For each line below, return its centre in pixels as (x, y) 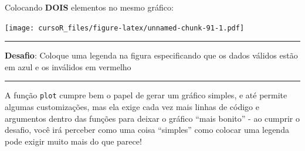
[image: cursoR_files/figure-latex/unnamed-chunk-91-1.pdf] (125, 28)
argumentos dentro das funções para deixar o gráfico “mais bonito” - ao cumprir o (152, 118)
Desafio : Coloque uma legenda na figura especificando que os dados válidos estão (151, 55)
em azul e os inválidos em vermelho (68, 66)
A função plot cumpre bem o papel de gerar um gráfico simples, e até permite (146, 95)
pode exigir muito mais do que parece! (73, 141)
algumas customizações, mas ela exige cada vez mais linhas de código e (132, 107)
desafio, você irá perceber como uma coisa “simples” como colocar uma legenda (147, 130)
